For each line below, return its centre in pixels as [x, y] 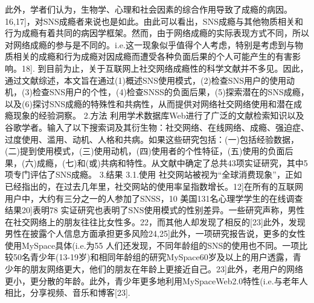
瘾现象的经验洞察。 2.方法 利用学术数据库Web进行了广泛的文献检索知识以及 [155, 115]
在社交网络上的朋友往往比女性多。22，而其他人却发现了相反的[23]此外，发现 [155, 221]
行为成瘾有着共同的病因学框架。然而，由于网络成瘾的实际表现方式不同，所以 [157, 33]
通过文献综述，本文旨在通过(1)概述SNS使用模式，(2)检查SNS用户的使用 [146, 80]
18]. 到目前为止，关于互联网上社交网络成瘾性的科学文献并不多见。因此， [165, 68]
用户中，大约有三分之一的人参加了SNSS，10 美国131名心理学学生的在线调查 [154, 198]
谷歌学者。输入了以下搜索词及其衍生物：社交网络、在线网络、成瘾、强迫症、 [157, 127]
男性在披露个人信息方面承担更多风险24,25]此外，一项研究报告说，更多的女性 [155, 233]
